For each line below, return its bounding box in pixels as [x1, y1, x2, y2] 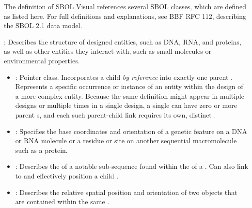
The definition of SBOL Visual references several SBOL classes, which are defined [4, 1, 246, 11]
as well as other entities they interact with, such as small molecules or [4, 46, 211, 56]
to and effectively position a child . [15, 170, 119, 180]
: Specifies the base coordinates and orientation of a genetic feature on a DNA [15, 126, 247, 136]
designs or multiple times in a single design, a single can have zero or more [15, 100, 237, 110]
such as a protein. [15, 145, 68, 155]
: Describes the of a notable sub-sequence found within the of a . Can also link [15, 161, 248, 171]
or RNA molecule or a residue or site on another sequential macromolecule [15, 135, 237, 146]
